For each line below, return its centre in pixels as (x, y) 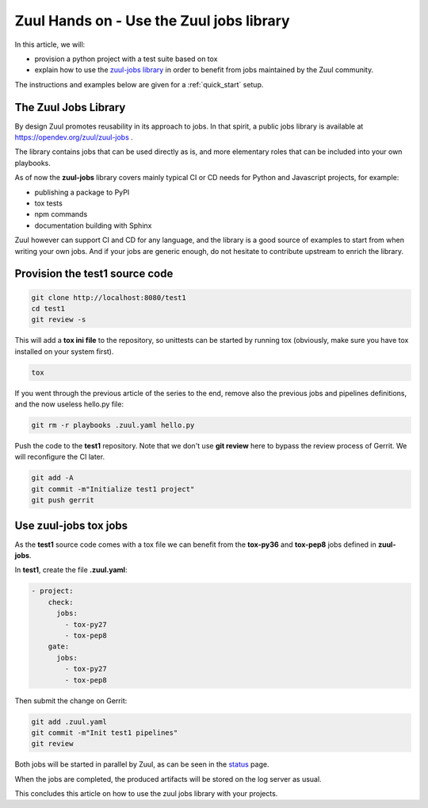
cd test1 (48, 308)
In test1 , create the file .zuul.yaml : (71, 570)
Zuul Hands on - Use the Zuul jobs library (152, 21)
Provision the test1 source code (94, 274)
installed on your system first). (64, 351)
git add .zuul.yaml (69, 721)
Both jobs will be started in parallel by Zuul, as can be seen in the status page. (142, 764)
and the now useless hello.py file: (69, 404)
